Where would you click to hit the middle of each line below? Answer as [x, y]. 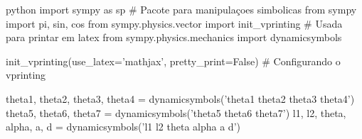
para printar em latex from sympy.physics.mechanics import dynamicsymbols [174, 37]
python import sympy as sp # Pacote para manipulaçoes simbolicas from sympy [181, 9]
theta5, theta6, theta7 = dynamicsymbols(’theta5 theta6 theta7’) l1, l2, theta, [176, 112]
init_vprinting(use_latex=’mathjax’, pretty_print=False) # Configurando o [173, 61]
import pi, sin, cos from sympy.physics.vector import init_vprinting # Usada [174, 23]
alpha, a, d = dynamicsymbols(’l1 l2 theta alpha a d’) [123, 127]
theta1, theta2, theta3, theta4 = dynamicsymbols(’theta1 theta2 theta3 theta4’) [180, 98]
